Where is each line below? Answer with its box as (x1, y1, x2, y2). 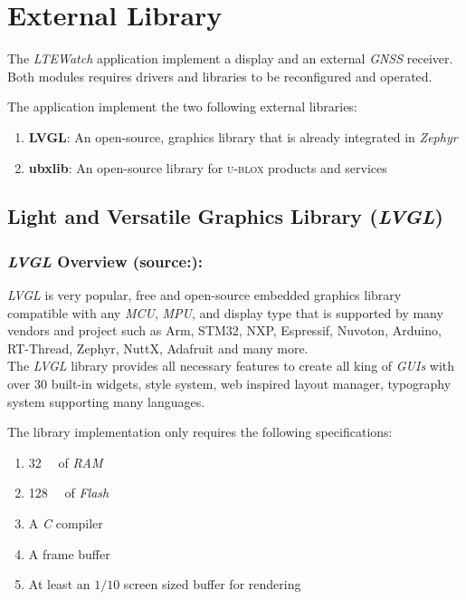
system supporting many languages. (7, 392, 205, 411)
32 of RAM (28, 452, 103, 471)
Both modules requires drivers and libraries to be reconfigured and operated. (7, 66, 433, 85)
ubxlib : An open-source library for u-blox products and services (28, 158, 387, 177)
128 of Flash (28, 483, 109, 502)
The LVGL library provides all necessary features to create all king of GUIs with (7, 356, 455, 375)
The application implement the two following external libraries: (7, 97, 357, 116)
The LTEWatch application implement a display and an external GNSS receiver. (7, 49, 453, 68)
